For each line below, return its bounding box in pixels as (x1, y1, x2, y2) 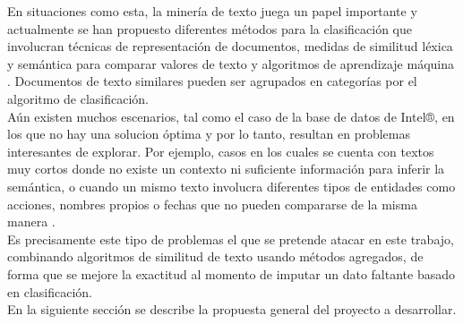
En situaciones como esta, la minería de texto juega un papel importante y (7, 2, 417, 20)
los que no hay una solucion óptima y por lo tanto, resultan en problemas (7, 124, 411, 143)
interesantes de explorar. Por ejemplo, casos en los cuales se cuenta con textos (7, 141, 434, 160)
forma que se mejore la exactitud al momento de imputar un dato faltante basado (7, 264, 455, 283)
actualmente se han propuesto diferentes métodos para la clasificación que (7, 19, 412, 38)
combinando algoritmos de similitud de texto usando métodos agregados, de (7, 247, 424, 266)
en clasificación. (7, 282, 92, 301)
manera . (7, 212, 56, 231)
